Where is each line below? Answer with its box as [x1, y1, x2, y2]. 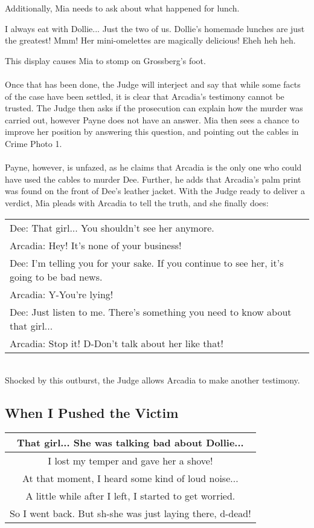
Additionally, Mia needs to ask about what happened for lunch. [5, 2, 240, 14]
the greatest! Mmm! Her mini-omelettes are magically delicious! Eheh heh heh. [5, 34, 296, 47]
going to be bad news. [10, 269, 103, 284]
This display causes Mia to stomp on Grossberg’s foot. [5, 54, 206, 67]
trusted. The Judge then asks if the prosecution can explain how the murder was [5, 102, 303, 114]
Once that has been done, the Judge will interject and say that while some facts [5, 77, 301, 90]
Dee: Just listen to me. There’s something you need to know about [10, 304, 292, 319]
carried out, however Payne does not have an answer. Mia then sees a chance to [5, 113, 300, 126]
